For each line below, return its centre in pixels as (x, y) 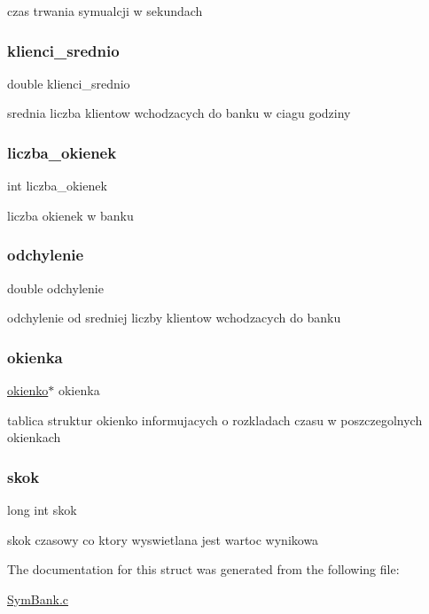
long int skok (42, 510)
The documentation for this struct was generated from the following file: (203, 569)
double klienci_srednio (69, 83)
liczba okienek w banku (70, 215)
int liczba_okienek (57, 186)
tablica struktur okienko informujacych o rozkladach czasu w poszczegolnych (215, 420)
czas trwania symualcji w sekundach (105, 11)
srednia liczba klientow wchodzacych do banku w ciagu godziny (179, 113)
